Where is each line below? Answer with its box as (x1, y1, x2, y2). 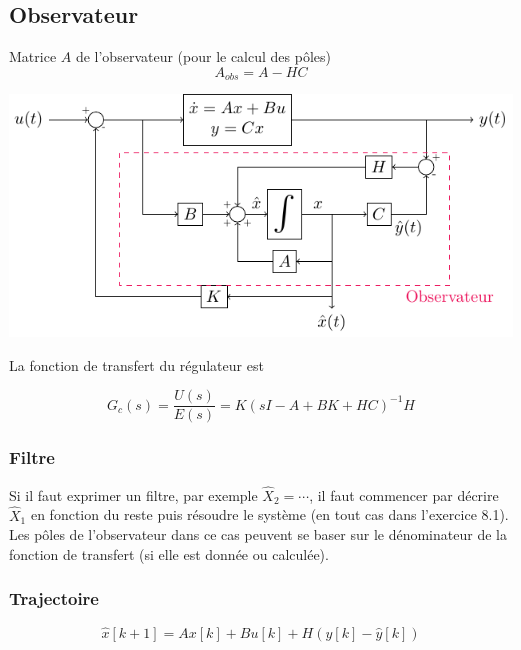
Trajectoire (9, 586, 99, 611)
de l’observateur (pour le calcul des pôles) (75, 46, 331, 67)
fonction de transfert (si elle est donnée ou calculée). (9, 543, 329, 564)
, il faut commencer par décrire (309, 484, 499, 505)
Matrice (9, 46, 57, 67)
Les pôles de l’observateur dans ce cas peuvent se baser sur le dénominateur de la (9, 524, 507, 545)
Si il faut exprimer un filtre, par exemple (9, 484, 258, 505)
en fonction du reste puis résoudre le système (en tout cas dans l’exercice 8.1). (30, 504, 509, 525)
